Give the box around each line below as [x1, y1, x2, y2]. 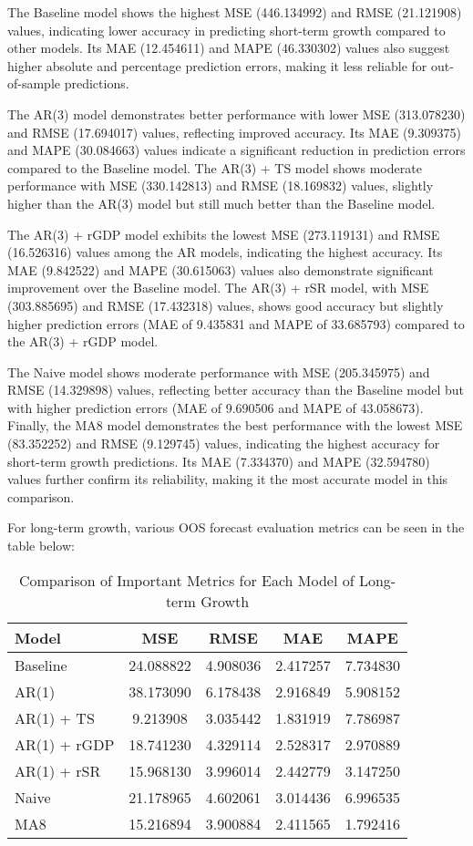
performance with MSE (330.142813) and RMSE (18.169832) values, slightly [7, 176, 434, 195]
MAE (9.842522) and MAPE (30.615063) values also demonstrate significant [7, 260, 434, 279]
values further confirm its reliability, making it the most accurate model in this [7, 469, 448, 489]
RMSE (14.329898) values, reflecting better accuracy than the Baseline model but [7, 380, 464, 399]
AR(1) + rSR [15, 759, 101, 781]
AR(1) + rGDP [15, 733, 115, 755]
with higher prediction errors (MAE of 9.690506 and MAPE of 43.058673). [7, 397, 424, 417]
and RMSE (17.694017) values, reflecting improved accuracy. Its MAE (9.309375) [7, 122, 461, 141]
